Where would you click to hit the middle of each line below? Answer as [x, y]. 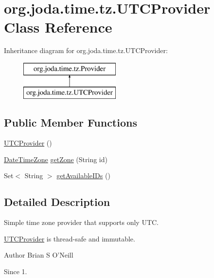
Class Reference [58, 27]
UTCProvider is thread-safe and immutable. [70, 238]
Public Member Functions [71, 122]
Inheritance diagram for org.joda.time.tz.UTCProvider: [86, 50]
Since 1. [16, 271]
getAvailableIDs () [83, 176]
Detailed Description [57, 202]
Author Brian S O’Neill [39, 255]
